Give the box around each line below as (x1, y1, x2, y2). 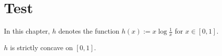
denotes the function (58, 26, 120, 36)
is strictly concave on (10, 42, 73, 52)
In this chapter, (4, 26, 50, 36)
